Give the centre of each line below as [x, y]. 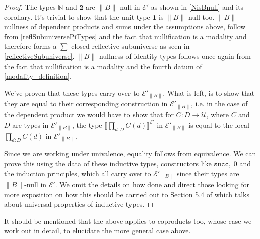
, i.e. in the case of [219, 104]
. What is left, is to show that [209, 93]
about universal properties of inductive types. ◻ [79, 204]
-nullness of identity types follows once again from [174, 56]
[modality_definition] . [38, 76]
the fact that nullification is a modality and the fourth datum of [103, 66]
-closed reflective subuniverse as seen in [129, 46]
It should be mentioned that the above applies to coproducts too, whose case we [128, 221]
